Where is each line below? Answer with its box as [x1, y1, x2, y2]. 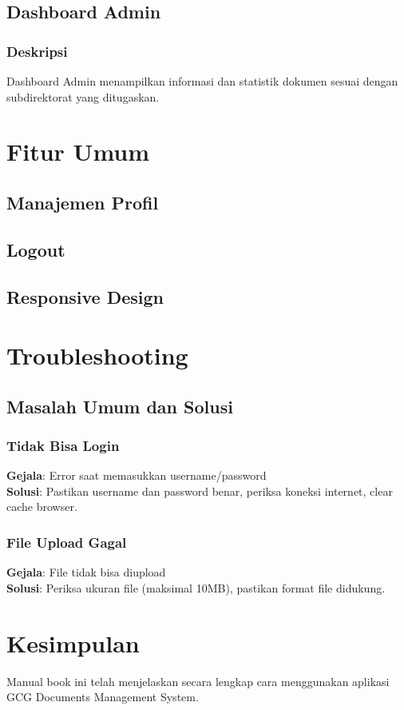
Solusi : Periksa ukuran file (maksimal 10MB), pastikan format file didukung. [6, 579, 386, 596]
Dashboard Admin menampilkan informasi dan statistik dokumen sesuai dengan [6, 73, 398, 89]
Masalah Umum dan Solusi [6, 393, 233, 418]
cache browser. [6, 498, 77, 515]
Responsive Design [6, 284, 164, 309]
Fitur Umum [6, 135, 150, 168]
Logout [6, 237, 65, 261]
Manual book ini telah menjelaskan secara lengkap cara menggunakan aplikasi [6, 672, 390, 689]
